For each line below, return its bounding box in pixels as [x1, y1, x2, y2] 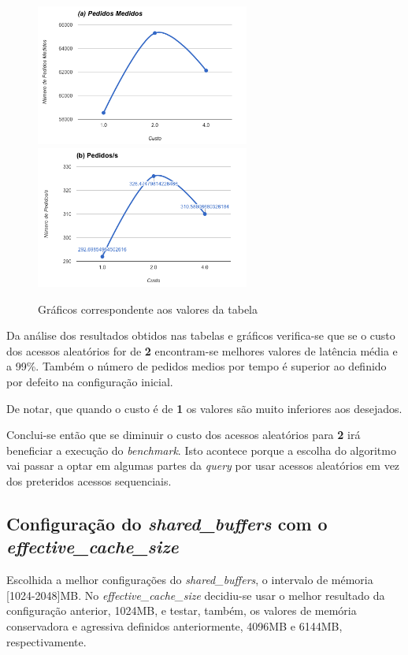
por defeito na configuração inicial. [6, 374, 173, 390]
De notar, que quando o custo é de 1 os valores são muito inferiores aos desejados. [6, 400, 402, 416]
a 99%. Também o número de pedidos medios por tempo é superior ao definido [6, 358, 387, 374]
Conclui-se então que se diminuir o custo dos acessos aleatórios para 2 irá [6, 426, 361, 443]
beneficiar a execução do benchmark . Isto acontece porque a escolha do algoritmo [6, 441, 396, 458]
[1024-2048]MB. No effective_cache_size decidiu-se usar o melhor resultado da [6, 586, 385, 603]
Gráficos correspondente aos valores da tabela [38, 300, 258, 317]
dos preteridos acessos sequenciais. [6, 473, 172, 489]
